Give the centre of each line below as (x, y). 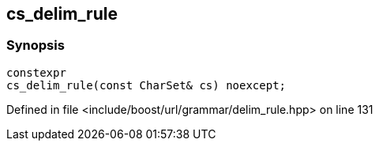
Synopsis (36, 45)
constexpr (36, 72)
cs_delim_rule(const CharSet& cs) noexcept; (146, 85)
